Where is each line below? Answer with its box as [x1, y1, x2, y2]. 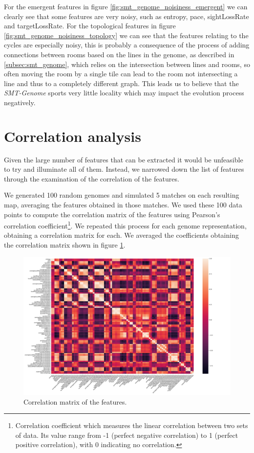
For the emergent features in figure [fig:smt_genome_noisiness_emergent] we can [4, 1, 248, 11]
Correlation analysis [4, 126, 141, 146]
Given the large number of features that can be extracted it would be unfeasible [4, 154, 243, 164]
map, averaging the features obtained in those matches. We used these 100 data [4, 200, 242, 210]
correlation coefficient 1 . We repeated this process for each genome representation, [4, 219, 247, 230]
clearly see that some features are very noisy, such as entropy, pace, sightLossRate [4, 11, 249, 21]
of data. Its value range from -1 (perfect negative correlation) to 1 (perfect [15, 430, 238, 440]
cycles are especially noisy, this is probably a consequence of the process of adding [4, 40, 250, 50]
